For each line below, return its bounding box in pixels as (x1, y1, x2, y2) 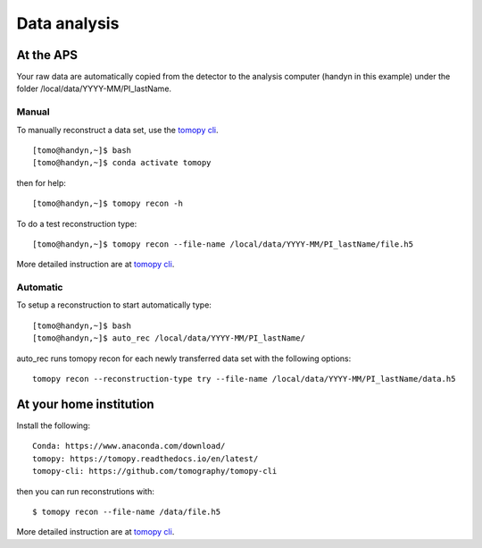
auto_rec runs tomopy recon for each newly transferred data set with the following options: (16, 353, 352, 364)
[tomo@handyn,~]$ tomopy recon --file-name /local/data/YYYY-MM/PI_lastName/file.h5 (32, 239, 414, 249)
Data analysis (16, 13, 120, 33)
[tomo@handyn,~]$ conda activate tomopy (32, 157, 212, 168)
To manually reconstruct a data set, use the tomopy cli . (16, 124, 219, 135)
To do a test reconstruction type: (16, 218, 137, 229)
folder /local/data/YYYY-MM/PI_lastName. (16, 83, 172, 94)
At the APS (16, 47, 79, 63)
